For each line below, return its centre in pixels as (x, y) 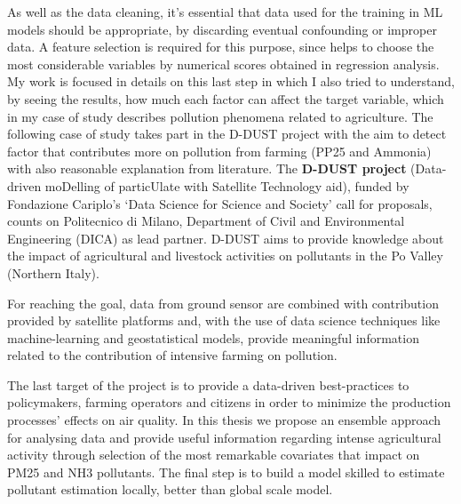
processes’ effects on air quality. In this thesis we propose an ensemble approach (224, 420)
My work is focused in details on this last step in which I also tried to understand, (231, 81)
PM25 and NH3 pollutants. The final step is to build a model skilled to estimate (226, 472)
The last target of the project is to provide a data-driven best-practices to (208, 384)
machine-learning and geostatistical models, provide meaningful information (213, 337)
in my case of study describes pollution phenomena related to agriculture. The (220, 116)
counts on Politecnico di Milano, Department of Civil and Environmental (206, 221)
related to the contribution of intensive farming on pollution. (172, 355)
